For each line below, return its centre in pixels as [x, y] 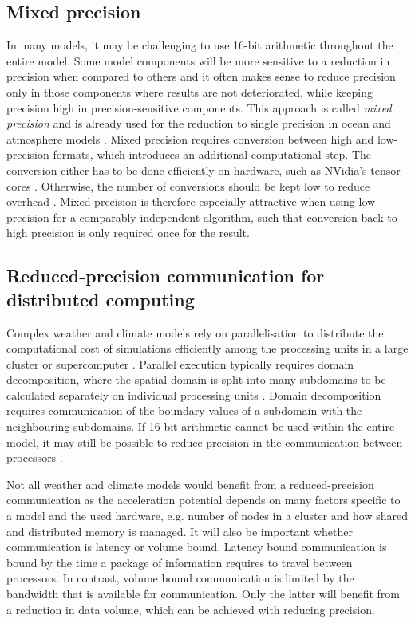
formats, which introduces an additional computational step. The [212, 154]
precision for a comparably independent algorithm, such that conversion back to [202, 217]
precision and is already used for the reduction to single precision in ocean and [199, 123]
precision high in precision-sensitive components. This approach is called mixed [199, 107]
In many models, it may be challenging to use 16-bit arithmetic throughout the [200, 45]
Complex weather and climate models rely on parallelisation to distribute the [195, 332]
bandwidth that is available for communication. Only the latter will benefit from [203, 594]
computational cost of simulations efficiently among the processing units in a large [207, 348]
